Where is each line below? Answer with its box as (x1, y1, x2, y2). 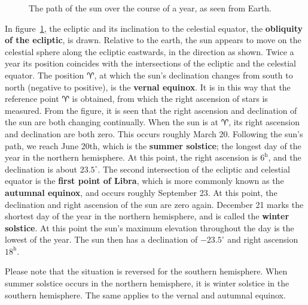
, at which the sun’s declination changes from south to (94, 68, 293, 81)
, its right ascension (228, 116, 300, 128)
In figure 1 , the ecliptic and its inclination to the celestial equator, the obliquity (5, 22, 303, 34)
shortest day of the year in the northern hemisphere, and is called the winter (5, 210, 289, 222)
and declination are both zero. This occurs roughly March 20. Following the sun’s (5, 127, 303, 140)
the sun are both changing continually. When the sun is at (5, 116, 218, 128)
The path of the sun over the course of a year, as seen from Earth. (29, 2, 272, 14)
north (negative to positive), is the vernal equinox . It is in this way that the (5, 80, 291, 93)
